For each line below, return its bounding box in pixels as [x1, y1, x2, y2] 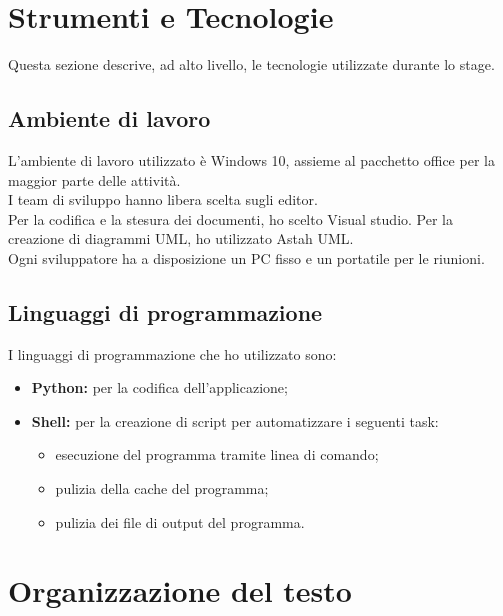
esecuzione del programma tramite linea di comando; [55, 444, 379, 465]
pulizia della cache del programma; [55, 478, 269, 499]
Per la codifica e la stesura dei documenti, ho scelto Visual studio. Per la [8, 208, 453, 229]
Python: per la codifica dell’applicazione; [31, 377, 288, 398]
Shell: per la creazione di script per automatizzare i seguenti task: [31, 410, 439, 431]
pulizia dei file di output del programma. [55, 511, 305, 532]
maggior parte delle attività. [8, 169, 181, 190]
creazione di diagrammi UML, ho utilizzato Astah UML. [8, 228, 354, 249]
